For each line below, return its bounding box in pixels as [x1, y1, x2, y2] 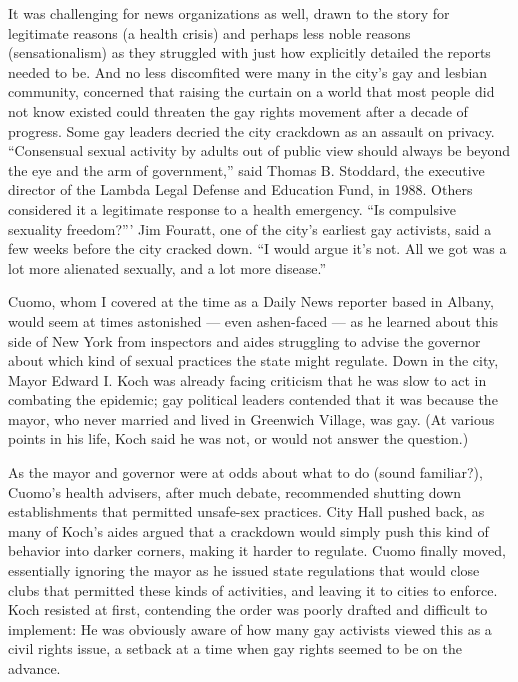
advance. [8, 658, 61, 678]
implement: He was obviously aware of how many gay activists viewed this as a [8, 618, 492, 639]
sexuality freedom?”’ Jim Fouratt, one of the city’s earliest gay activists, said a [8, 218, 492, 239]
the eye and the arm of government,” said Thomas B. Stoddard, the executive [8, 159, 485, 180]
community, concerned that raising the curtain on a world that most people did [8, 81, 495, 102]
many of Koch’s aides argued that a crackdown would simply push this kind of [8, 520, 489, 541]
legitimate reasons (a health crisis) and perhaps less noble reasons [8, 22, 411, 43]
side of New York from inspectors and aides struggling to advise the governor [8, 330, 481, 351]
